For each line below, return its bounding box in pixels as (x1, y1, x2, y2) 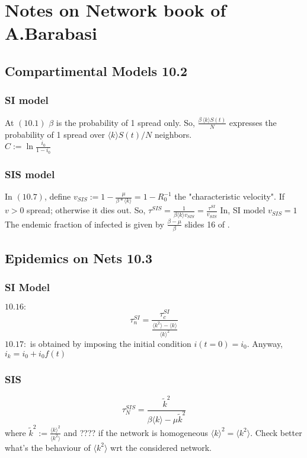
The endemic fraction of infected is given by (5, 217, 164, 230)
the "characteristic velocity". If (174, 190, 284, 203)
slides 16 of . (184, 217, 230, 230)
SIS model (5, 166, 55, 181)
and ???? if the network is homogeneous (63, 426, 209, 438)
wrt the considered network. (110, 441, 212, 453)
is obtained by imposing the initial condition (30, 337, 191, 349)
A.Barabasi (5, 21, 97, 45)
